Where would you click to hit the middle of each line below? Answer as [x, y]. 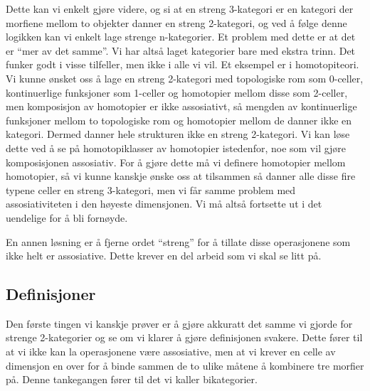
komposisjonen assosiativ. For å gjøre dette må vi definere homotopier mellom [176, 162]
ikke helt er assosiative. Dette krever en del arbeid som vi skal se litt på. [164, 256]
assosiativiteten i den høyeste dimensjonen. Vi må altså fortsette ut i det [164, 204]
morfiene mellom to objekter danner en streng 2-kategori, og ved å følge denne [176, 22]
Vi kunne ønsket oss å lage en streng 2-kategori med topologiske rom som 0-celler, [185, 78]
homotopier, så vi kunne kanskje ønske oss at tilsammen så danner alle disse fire [181, 176]
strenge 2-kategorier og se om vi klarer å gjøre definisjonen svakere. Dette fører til [184, 337]
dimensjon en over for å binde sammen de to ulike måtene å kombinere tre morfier [185, 365]
